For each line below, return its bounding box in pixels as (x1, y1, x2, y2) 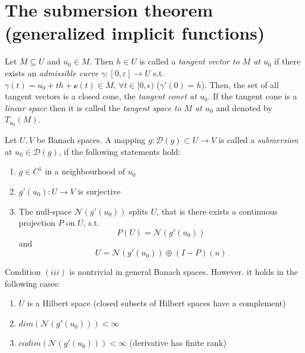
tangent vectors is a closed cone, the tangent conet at (5, 90, 197, 102)
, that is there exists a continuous (156, 205, 278, 217)
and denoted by (216, 101, 272, 114)
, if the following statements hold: (59, 145, 181, 157)
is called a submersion (219, 134, 298, 146)
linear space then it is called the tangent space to (5, 101, 181, 114)
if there (274, 55, 301, 67)
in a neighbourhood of (44, 165, 125, 177)
